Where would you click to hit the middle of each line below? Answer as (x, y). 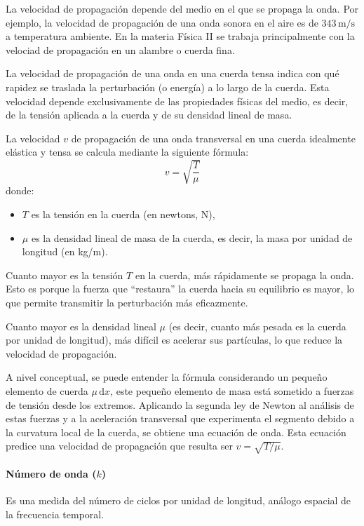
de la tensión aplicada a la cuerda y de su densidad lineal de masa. (149, 115)
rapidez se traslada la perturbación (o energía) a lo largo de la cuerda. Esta (168, 87)
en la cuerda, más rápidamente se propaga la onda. (244, 275)
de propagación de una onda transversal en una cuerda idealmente (213, 138)
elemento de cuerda (47, 391)
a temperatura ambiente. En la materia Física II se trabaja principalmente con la (180, 36)
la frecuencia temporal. (55, 514)
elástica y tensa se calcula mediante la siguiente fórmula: (127, 152)
